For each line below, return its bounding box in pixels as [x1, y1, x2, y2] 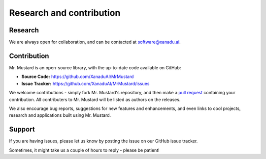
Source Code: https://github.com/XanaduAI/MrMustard [21, 74, 134, 79]
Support [9, 125, 35, 133]
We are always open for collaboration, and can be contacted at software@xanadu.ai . [9, 39, 181, 45]
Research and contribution [9, 7, 121, 18]
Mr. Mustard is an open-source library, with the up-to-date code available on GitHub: [9, 64, 181, 71]
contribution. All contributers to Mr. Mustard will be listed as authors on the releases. [9, 96, 181, 103]
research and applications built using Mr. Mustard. [9, 112, 111, 118]
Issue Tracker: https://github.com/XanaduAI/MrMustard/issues [21, 80, 150, 86]
